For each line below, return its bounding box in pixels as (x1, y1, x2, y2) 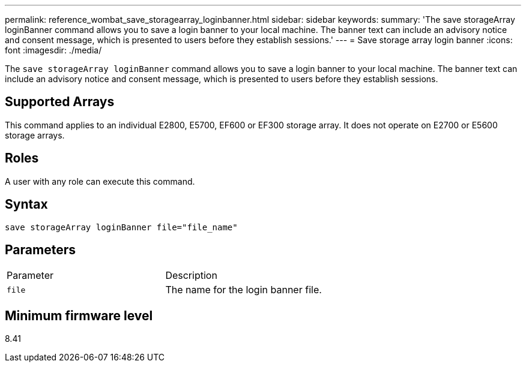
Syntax (5, 197, 48, 212)
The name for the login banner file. (165, 284, 322, 296)
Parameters (5, 242, 76, 257)
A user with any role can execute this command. (5, 176, 195, 186)
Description (165, 269, 217, 282)
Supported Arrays (5, 94, 115, 110)
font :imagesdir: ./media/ (5, 45, 102, 55)
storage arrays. (5, 130, 65, 140)
